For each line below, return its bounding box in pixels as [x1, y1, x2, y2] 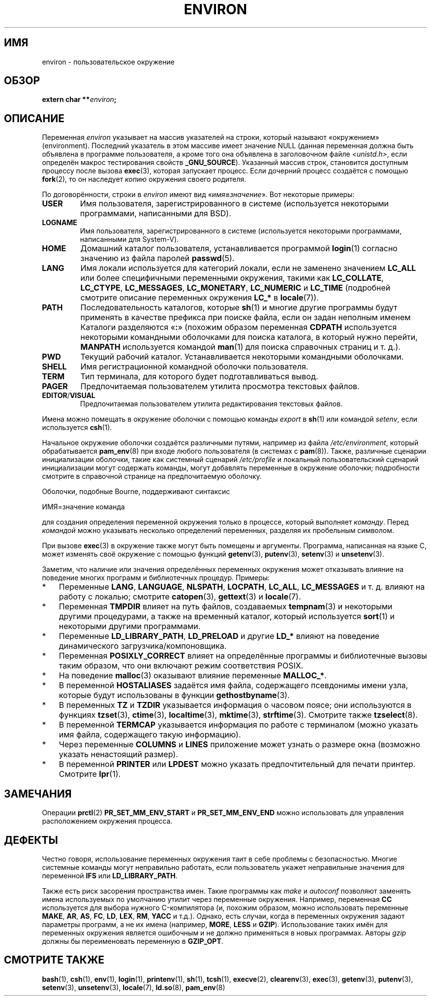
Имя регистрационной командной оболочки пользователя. [80, 362, 308, 372]
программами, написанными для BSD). [80, 208, 231, 219]
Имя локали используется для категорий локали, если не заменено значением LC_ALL [80, 263, 416, 273]
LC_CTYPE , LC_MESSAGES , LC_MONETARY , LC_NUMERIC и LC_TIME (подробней [80, 283, 391, 293]
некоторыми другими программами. [59, 621, 201, 632]
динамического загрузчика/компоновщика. [59, 641, 227, 651]
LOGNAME [42, 218, 77, 227]
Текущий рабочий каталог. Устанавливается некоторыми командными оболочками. [80, 352, 404, 362]
